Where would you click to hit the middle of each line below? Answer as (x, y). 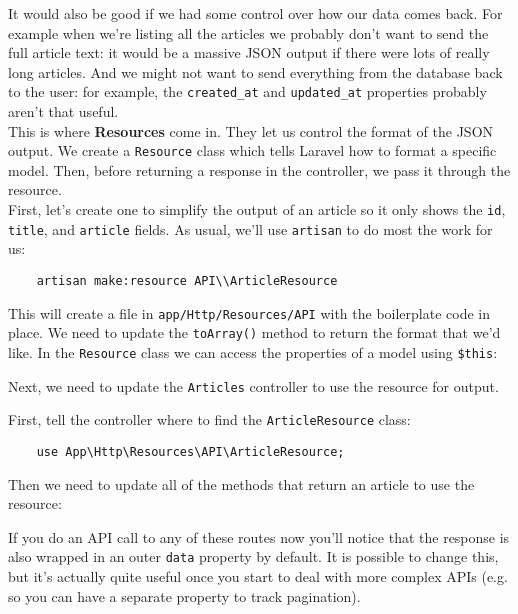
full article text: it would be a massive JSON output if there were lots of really (249, 52)
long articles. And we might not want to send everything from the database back (255, 71)
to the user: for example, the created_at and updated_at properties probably (247, 91)
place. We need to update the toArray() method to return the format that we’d (254, 332)
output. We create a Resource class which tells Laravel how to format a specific (252, 150)
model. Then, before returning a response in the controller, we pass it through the (259, 169)
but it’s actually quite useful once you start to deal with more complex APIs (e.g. (258, 576)
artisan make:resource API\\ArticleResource (187, 280)
